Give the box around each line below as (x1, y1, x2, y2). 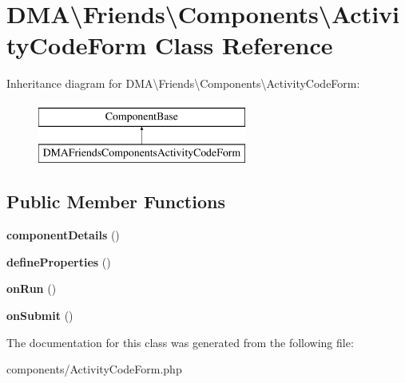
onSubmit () (6, 307, 73, 324)
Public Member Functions (6, 189, 225, 214)
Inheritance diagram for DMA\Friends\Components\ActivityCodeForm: (6, 75, 360, 92)
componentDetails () (6, 227, 120, 243)
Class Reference (155, 29, 333, 61)
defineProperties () (6, 253, 111, 270)
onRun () (6, 280, 57, 297)
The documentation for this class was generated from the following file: (6, 334, 354, 350)
